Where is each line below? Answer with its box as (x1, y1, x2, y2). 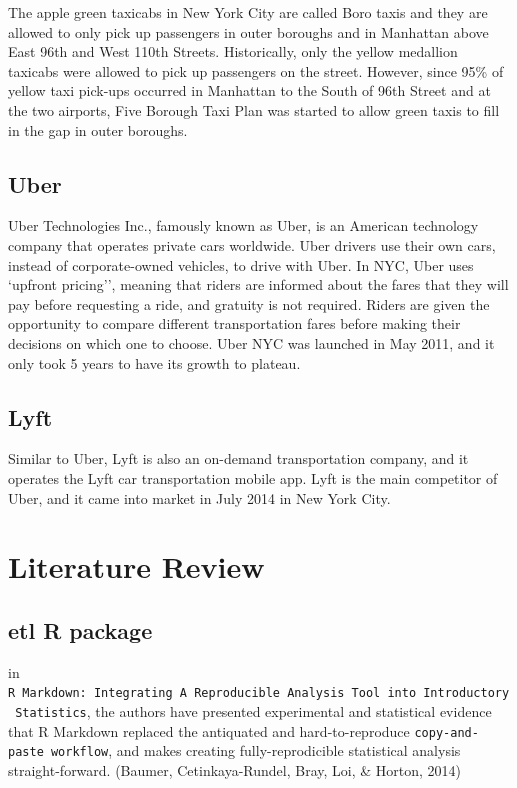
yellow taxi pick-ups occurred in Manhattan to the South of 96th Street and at (8, 80, 491, 101)
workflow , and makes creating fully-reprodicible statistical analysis (50, 740, 461, 761)
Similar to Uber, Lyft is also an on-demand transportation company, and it (8, 448, 469, 469)
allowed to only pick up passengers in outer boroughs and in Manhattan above (8, 21, 489, 42)
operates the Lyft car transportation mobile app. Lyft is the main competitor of (8, 467, 498, 488)
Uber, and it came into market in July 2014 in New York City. (8, 487, 391, 508)
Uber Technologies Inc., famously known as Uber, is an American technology (8, 215, 479, 236)
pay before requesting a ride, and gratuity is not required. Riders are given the (8, 293, 490, 314)
